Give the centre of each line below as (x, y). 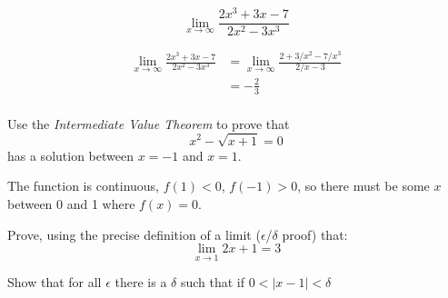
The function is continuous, (84, 186)
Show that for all (55, 282)
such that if (213, 282)
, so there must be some (363, 186)
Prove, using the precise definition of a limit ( (134, 234)
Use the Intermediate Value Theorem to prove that (149, 123)
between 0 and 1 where (71, 204)
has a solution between (70, 155)
